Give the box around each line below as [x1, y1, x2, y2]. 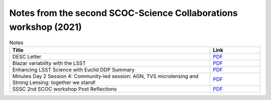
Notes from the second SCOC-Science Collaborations [9, 7, 238, 18]
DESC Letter [12, 53, 42, 60]
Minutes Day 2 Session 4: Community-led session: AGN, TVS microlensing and [12, 73, 199, 80]
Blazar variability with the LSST [12, 60, 86, 67]
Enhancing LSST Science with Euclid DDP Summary [12, 66, 135, 73]
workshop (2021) [9, 21, 82, 32]
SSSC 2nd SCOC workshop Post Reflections [12, 85, 117, 92]
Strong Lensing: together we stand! [12, 79, 96, 86]
